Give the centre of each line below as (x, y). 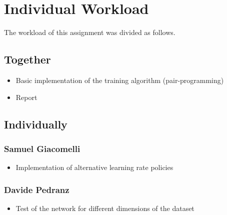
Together (27, 59)
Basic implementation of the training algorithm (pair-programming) (120, 80)
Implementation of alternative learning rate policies (94, 167)
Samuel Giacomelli (42, 148)
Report (26, 97)
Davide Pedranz (37, 189)
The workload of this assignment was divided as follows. (90, 32)
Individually (36, 124)
